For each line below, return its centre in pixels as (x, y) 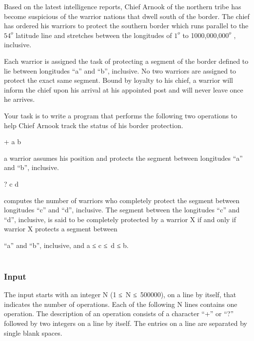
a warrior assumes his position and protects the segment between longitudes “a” (123, 158)
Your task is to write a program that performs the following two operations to (121, 115)
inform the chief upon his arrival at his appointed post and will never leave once (124, 89)
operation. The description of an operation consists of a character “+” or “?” (119, 313)
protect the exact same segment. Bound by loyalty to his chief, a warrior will (118, 80)
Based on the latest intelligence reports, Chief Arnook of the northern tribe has (123, 6)
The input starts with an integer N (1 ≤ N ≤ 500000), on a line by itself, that (120, 294)
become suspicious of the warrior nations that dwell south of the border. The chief (127, 16)
